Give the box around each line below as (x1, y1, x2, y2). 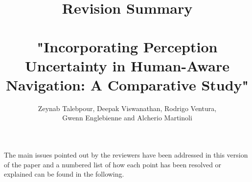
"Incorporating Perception (37, 36, 218, 56)
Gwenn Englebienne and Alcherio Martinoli (62, 113, 192, 123)
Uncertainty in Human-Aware (25, 55, 229, 75)
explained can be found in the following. (4, 169, 124, 179)
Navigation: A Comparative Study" (5, 74, 249, 94)
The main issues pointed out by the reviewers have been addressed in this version (4, 150, 248, 160)
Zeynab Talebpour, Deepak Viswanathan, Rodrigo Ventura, (38, 103, 217, 113)
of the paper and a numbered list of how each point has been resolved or (4, 159, 222, 169)
